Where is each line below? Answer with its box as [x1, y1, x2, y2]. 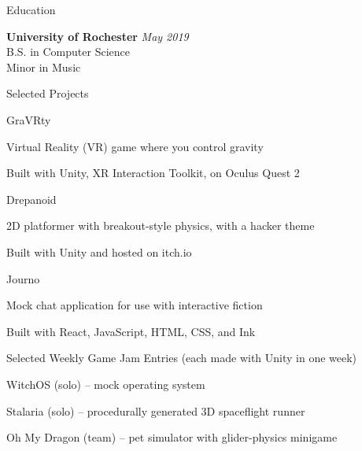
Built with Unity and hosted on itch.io [6, 243, 192, 260]
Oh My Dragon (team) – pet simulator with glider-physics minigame [6, 429, 338, 445]
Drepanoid [6, 190, 57, 207]
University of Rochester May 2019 [6, 28, 189, 44]
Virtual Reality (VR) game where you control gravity [6, 138, 264, 154]
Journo [6, 270, 40, 286]
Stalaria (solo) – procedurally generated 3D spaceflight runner [6, 402, 305, 419]
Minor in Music [6, 58, 81, 75]
